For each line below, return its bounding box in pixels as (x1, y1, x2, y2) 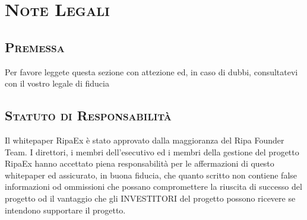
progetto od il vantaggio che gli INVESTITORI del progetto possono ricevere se (5, 192, 296, 204)
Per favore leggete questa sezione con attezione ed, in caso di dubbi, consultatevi (5, 65, 298, 78)
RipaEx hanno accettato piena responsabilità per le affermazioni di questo (5, 157, 274, 170)
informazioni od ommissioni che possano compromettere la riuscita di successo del (5, 180, 302, 193)
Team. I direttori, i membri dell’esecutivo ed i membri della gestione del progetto (5, 145, 299, 158)
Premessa (5, 37, 65, 56)
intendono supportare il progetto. (5, 203, 126, 216)
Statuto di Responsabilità (5, 106, 172, 125)
